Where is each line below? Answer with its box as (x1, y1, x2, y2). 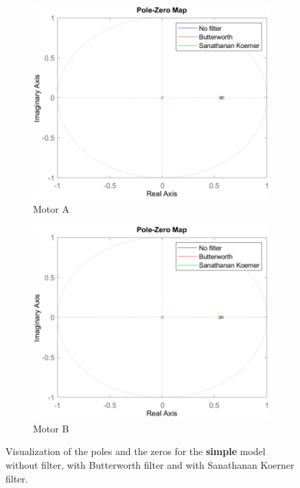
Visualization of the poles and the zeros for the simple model (5, 444, 266, 458)
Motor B (33, 421, 69, 435)
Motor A (33, 201, 69, 216)
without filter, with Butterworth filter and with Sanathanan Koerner (5, 458, 295, 472)
